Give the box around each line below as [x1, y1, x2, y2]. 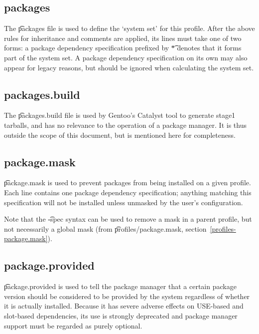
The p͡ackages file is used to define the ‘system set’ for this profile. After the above [4, 23, 255, 33]
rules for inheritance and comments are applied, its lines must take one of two [4, 32, 242, 43]
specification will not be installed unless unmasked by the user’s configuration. [4, 197, 243, 207]
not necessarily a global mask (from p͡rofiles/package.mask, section [4, 223, 207, 234]
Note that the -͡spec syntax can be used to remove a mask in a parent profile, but [4, 214, 252, 224]
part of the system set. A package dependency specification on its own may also [4, 52, 248, 62]
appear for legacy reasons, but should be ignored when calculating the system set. [4, 62, 254, 72]
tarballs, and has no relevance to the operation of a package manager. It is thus [4, 119, 247, 130]
